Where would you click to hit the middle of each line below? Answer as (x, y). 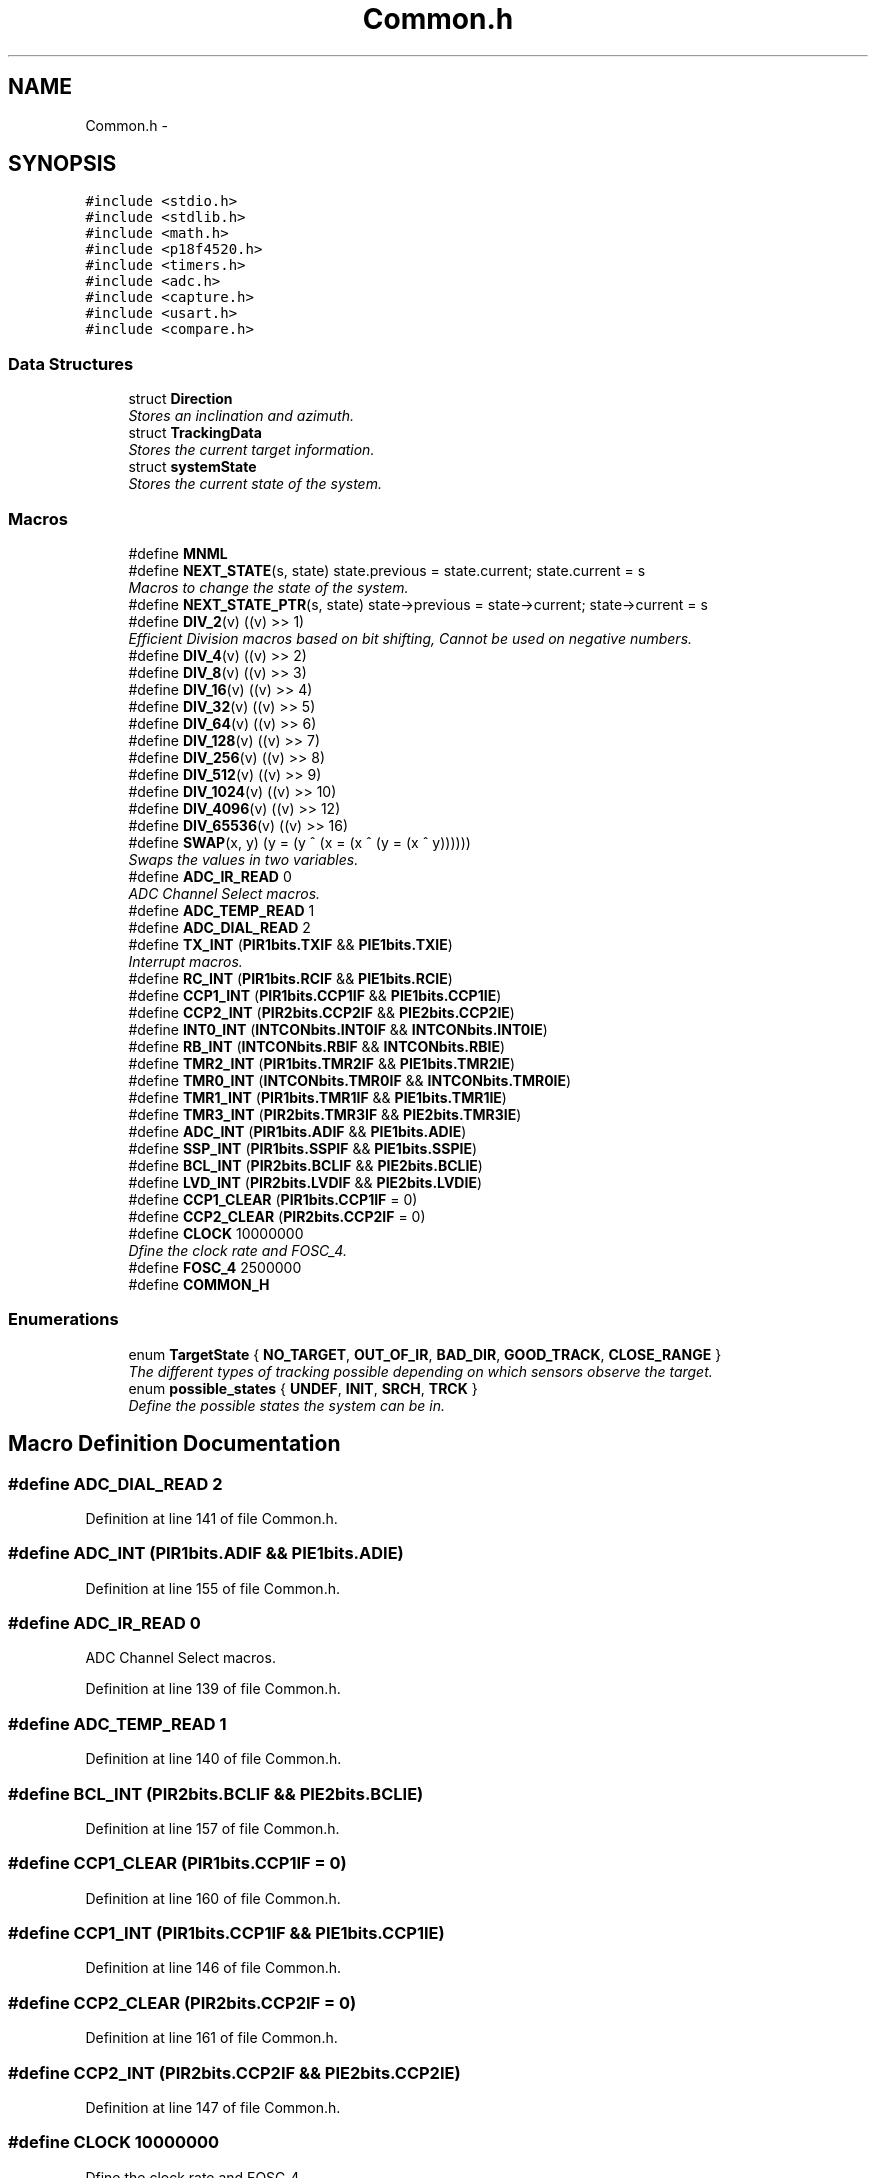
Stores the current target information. (251, 450)
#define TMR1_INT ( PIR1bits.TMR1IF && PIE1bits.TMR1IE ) (317, 1097)
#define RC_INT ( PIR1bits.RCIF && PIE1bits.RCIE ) (290, 978)
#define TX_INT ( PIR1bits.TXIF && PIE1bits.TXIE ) (290, 944)
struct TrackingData (195, 433)
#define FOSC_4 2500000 (215, 1267)
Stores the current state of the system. (255, 484)
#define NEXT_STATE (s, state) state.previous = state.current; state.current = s (387, 570)
